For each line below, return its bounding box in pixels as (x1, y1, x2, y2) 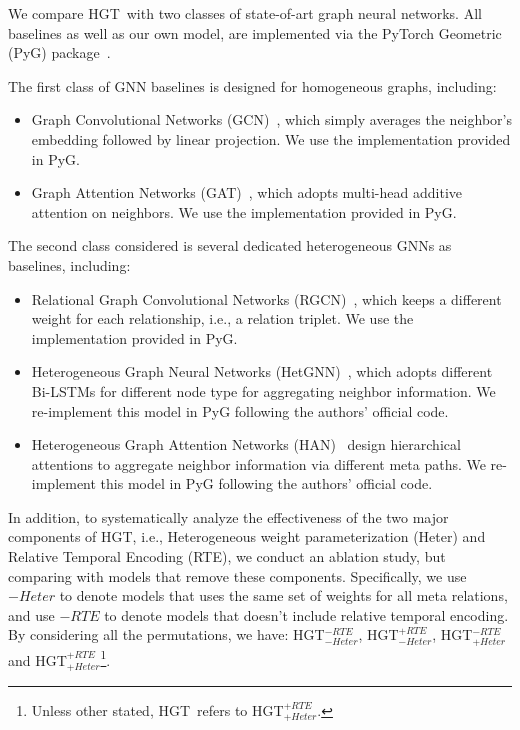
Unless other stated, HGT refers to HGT (31, 699, 284, 720)
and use (8, 604, 55, 625)
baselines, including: (8, 254, 131, 275)
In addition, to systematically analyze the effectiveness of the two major (8, 506, 449, 527)
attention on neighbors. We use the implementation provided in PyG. (31, 201, 457, 222)
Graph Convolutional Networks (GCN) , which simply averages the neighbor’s (31, 109, 512, 130)
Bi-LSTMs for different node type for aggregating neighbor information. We (31, 380, 496, 401)
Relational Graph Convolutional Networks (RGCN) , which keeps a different (31, 288, 502, 309)
